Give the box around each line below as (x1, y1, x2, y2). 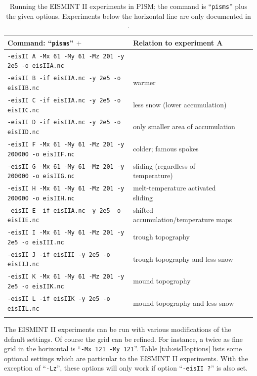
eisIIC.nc (7, 106, 40, 114)
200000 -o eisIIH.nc (7, 194, 75, 202)
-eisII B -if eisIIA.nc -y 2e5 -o (7, 75, 121, 82)
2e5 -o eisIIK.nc (7, 283, 64, 290)
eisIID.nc (7, 129, 40, 136)
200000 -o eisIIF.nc (7, 150, 75, 158)
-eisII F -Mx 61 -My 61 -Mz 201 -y (7, 141, 125, 148)
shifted (133, 204, 154, 215)
